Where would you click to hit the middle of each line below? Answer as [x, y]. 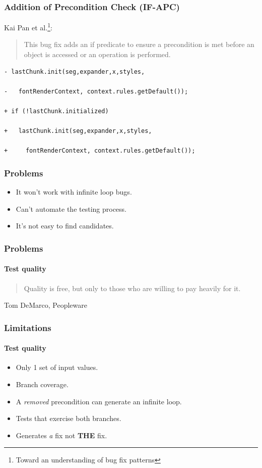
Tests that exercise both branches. [69, 418]
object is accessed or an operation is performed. [97, 54]
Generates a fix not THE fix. [61, 435]
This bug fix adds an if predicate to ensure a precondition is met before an [139, 44]
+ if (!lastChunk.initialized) [56, 111]
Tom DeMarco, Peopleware [46, 305]
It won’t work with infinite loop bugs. [74, 192]
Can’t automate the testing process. [71, 208]
